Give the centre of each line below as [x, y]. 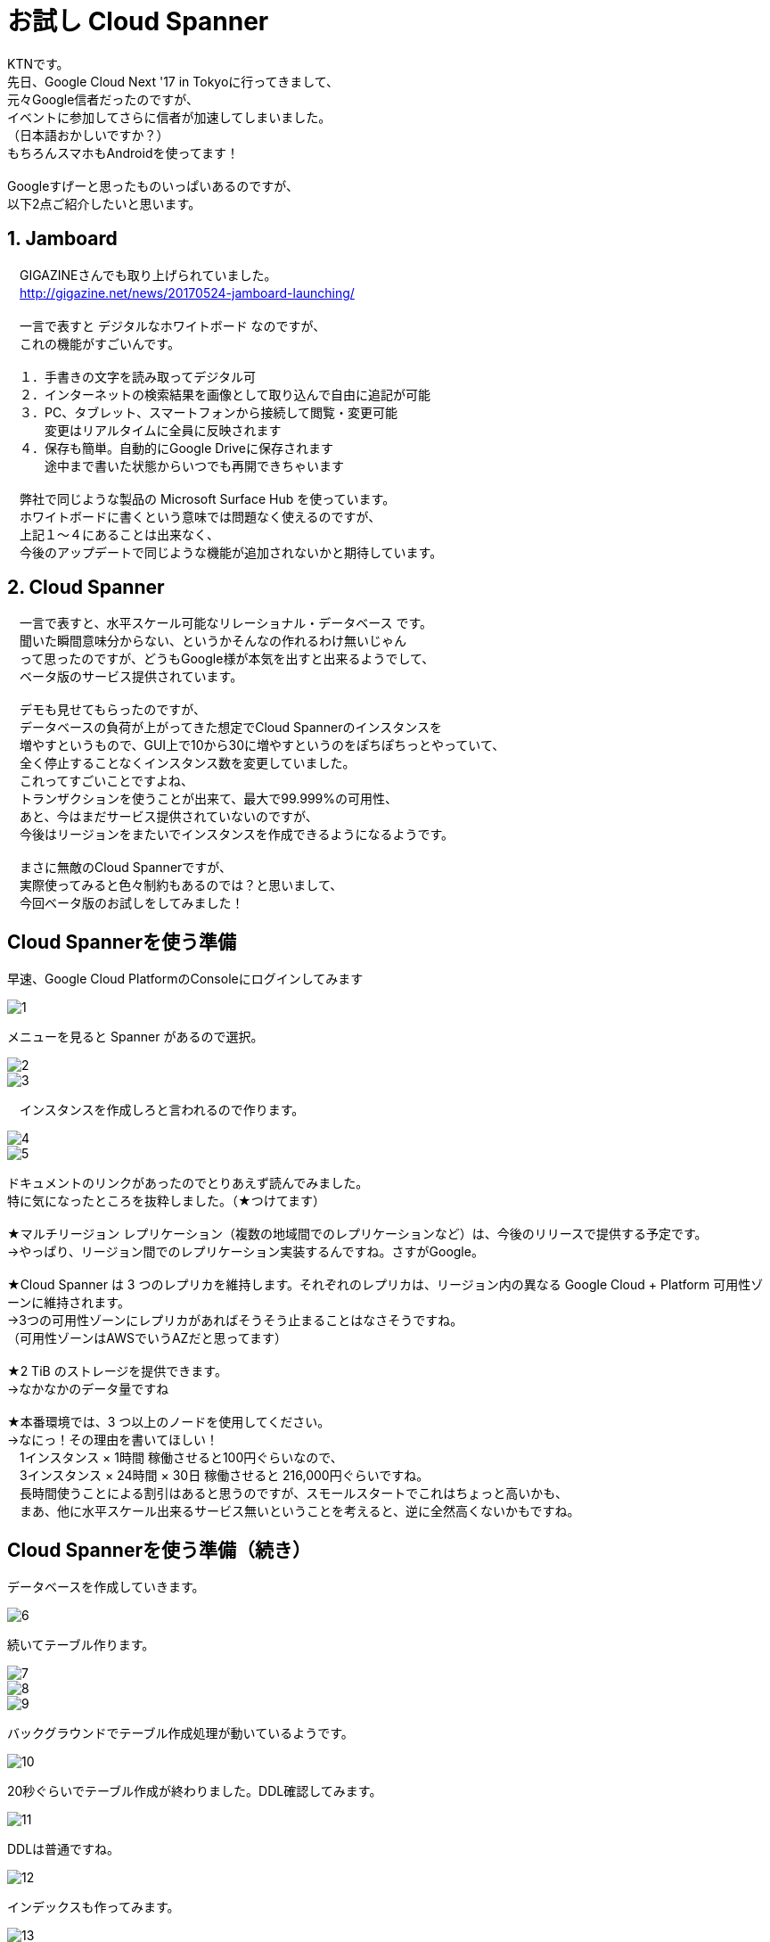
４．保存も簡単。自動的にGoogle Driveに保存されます [176, 448]
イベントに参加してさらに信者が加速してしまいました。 [169, 117]
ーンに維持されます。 [66, 1303]
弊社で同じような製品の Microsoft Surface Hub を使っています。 [207, 498]
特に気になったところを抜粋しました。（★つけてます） [166, 1201]
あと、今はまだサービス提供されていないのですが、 [168, 817]
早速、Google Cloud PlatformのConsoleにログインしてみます [185, 979]
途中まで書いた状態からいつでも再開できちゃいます [194, 465]
